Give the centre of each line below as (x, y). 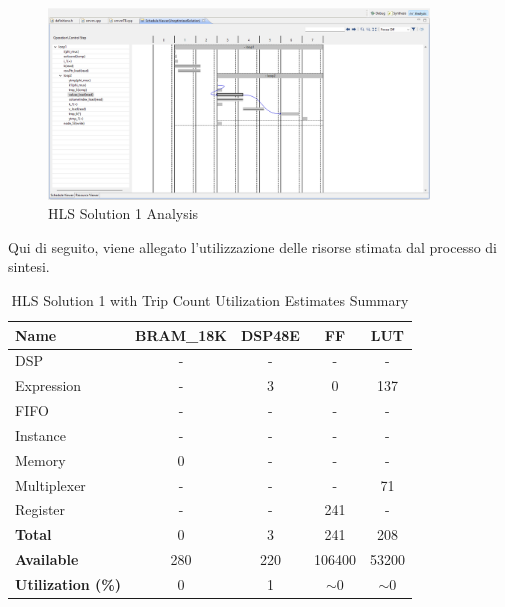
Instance (41, 434)
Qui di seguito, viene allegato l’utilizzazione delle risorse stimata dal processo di (253, 246)
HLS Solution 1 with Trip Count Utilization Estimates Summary (210, 299)
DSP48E (270, 334)
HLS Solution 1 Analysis (123, 213)
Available (47, 559)
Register (40, 509)
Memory (40, 459)
